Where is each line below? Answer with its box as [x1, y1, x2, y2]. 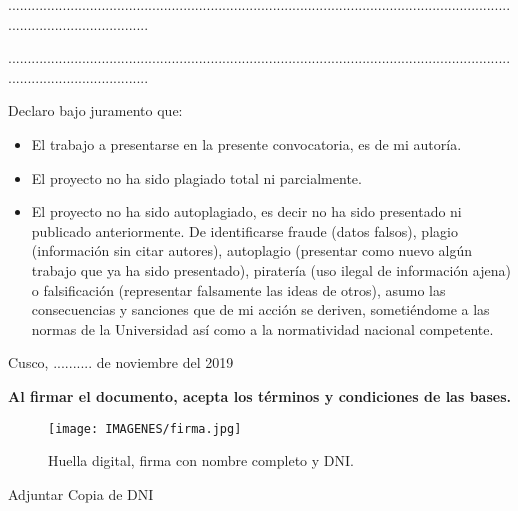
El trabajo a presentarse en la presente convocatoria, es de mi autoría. [31, 133, 462, 154]
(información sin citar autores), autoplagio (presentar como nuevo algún [31, 240, 473, 261]
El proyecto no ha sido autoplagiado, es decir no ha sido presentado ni [31, 201, 462, 222]
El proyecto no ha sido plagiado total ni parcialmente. [31, 167, 362, 188]
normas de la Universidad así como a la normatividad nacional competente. [31, 318, 494, 339]
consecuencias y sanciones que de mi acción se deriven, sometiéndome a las [31, 299, 490, 320]
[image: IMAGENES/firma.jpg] [48, 421, 242, 436]
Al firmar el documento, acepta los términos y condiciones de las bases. [8, 385, 511, 406]
